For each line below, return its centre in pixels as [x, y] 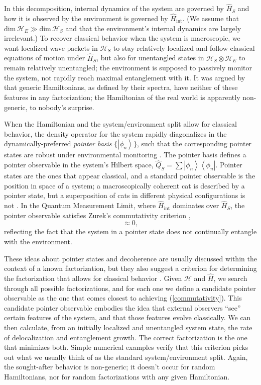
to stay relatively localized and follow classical [184, 47]
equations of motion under [45, 58]
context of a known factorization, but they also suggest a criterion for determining [130, 268]
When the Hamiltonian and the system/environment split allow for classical [121, 124]
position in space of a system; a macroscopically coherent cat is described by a [124, 185]
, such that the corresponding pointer [194, 143]
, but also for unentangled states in [150, 58]
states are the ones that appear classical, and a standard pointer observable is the [130, 176]
